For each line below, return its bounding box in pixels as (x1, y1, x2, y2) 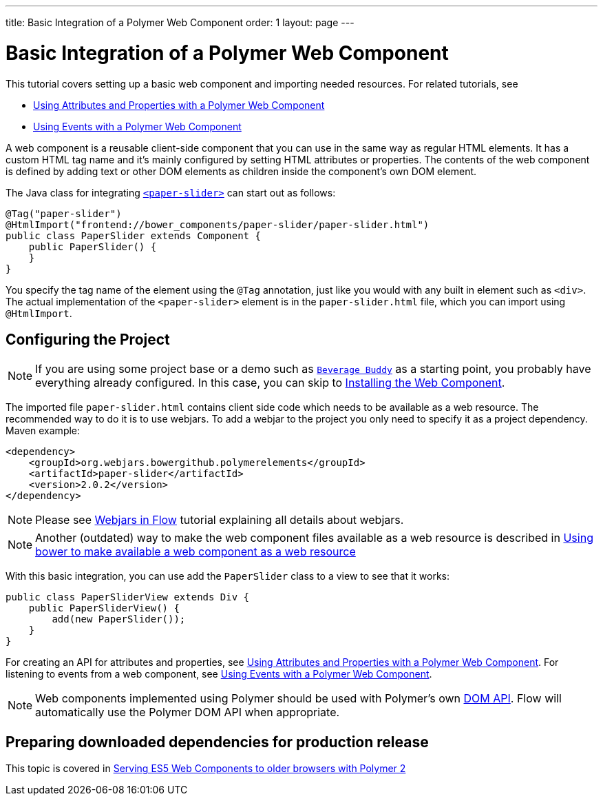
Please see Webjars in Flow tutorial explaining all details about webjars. (35, 513, 404, 527)
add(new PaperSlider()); (52, 614, 186, 625)
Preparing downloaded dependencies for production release (6, 733, 429, 751)
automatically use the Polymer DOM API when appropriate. (35, 705, 340, 720)
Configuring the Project (6, 330, 170, 348)
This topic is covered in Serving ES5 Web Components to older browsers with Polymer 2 (6, 762, 406, 775)
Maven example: (6, 425, 81, 437)
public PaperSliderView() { (28, 602, 180, 614)
